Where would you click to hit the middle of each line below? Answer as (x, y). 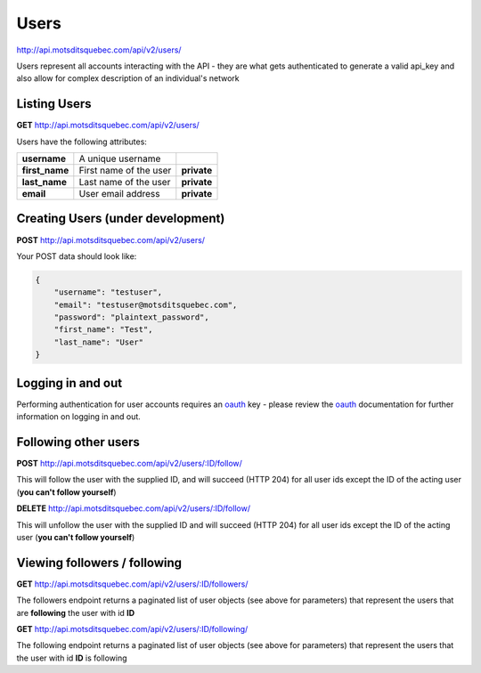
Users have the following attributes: (82, 142)
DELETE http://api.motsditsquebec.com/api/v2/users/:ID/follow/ (134, 508)
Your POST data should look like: (77, 256)
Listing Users (54, 104)
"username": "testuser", (108, 292)
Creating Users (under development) (121, 219)
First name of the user (125, 171)
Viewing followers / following (99, 562)
